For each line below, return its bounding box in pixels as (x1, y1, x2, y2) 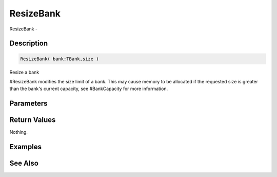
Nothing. (9, 129, 28, 135)
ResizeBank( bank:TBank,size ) (20, 56, 100, 62)
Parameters (9, 99, 48, 108)
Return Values (9, 116, 56, 125)
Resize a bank (9, 69, 39, 75)
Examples (9, 143, 42, 151)
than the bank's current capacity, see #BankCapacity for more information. (9, 85, 168, 92)
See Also (9, 159, 38, 168)
